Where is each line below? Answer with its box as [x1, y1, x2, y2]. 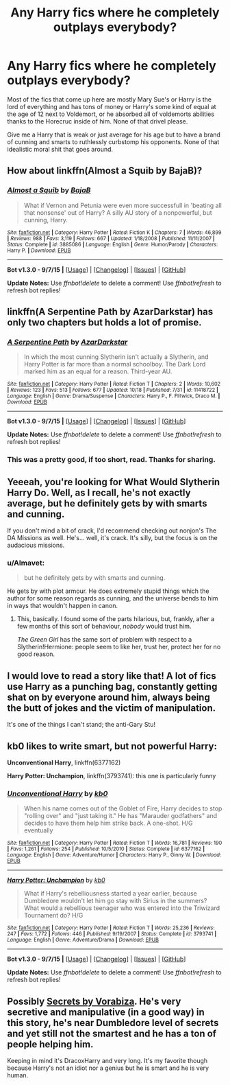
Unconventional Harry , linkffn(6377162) [7, 758, 121, 767]
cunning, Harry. [23, 215, 68, 224]
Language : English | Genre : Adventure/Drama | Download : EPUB [7, 937, 159, 944]
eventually [23, 826, 53, 835]
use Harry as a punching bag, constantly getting [7, 681, 218, 692]
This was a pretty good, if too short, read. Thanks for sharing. [7, 455, 216, 465]
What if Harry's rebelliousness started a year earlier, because [23, 889, 197, 898]
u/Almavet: [7, 558, 45, 568]
